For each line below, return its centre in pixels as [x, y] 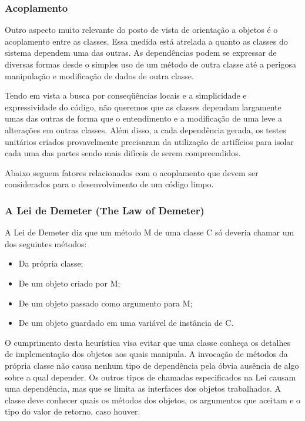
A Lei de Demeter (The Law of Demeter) [105, 210]
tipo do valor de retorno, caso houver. [73, 411]
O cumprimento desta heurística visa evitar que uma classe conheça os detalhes [148, 342]
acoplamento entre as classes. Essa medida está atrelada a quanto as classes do [146, 41]
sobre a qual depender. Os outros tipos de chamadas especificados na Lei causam [150, 377]
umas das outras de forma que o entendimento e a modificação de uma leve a [143, 118]
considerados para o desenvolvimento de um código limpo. [109, 184]
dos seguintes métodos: [46, 243]
